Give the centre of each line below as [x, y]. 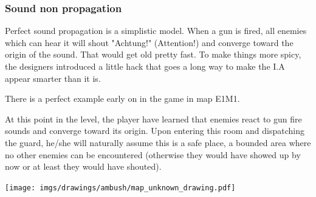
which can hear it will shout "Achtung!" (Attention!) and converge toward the [149, 42]
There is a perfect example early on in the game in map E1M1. [122, 98]
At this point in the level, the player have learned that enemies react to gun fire [153, 119]
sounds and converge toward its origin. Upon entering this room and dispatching [155, 131]
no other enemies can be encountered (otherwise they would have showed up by [153, 154]
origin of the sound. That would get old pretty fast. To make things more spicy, [153, 54]
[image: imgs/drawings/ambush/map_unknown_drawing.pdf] [120, 188]
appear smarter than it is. [53, 78]
